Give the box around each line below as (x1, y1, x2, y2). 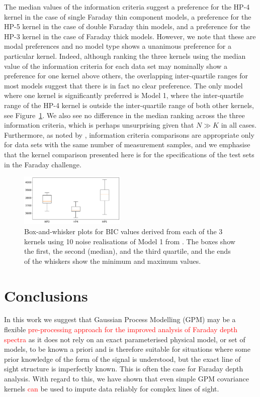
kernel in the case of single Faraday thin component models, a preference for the (4, 11, 251, 22)
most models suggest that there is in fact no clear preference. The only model (4, 80, 243, 90)
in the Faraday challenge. (4, 159, 81, 169)
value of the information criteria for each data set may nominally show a (4, 60, 228, 71)
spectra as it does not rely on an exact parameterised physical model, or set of (4, 334, 245, 344)
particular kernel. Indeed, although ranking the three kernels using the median (4, 50, 246, 61)
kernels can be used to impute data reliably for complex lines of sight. (4, 383, 219, 393)
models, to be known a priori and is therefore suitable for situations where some (4, 344, 250, 354)
